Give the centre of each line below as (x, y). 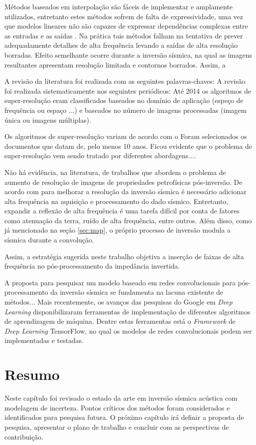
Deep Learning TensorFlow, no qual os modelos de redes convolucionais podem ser (128, 330)
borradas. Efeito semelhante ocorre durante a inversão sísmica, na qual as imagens (128, 54)
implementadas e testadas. (44, 340)
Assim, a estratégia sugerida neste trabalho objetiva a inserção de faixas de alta (124, 256)
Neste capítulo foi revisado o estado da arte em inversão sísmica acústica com (121, 398)
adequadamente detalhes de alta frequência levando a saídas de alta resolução (121, 45)
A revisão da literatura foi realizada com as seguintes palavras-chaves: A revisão (125, 81)
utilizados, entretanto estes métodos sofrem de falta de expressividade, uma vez (124, 16)
